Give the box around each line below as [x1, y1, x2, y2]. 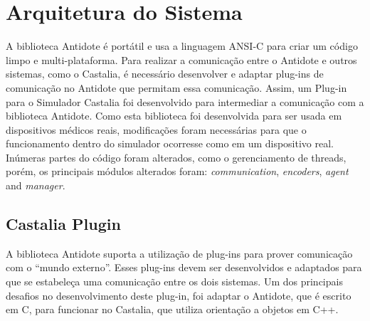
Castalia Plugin [6, 213, 121, 235]
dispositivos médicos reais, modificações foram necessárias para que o [6, 122, 307, 137]
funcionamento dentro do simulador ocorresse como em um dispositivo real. [6, 136, 334, 151]
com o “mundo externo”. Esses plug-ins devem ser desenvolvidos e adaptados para [6, 260, 362, 275]
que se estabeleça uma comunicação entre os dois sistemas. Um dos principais [6, 274, 343, 289]
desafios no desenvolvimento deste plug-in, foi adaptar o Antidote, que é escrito [6, 288, 351, 302]
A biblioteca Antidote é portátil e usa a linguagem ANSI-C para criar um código [6, 38, 358, 53]
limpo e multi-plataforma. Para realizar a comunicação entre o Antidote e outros [6, 52, 357, 67]
